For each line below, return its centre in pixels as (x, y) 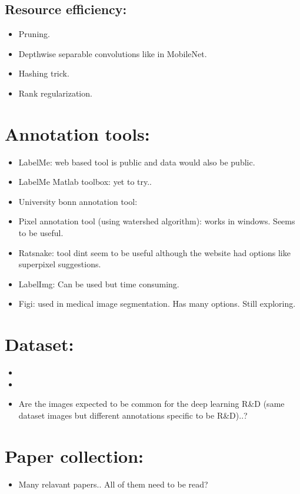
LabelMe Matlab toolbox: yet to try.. (85, 182)
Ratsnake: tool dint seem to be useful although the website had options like (154, 252)
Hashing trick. (44, 73)
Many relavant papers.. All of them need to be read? (113, 484)
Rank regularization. (55, 93)
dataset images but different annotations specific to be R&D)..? (133, 415)
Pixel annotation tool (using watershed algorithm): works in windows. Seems (157, 221)
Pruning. (34, 34)
